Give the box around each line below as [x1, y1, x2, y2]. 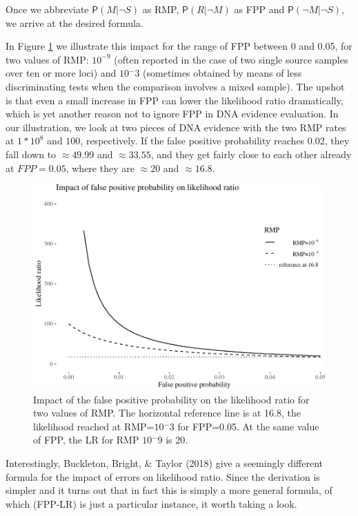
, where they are [66, 160, 135, 175]
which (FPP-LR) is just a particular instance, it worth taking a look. [6, 496, 297, 510]
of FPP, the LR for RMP [33, 432, 139, 447]
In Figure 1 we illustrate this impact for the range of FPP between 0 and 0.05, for [6, 39, 352, 53]
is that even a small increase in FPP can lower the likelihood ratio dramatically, [6, 93, 344, 107]
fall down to [6, 146, 57, 161]
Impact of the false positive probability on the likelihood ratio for [33, 392, 310, 406]
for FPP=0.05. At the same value [177, 419, 319, 433]
